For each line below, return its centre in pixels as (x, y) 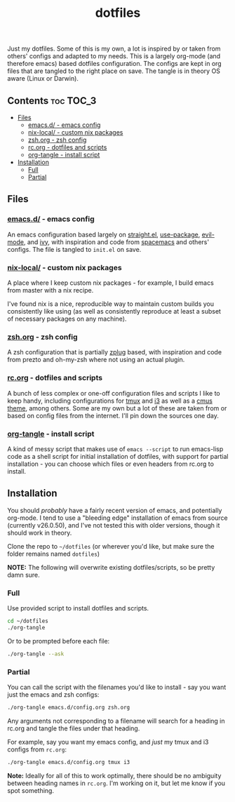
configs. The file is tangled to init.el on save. (74, 249)
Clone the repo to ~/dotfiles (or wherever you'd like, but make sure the (111, 546)
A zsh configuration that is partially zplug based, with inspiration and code (115, 352)
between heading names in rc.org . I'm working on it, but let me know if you (116, 783)
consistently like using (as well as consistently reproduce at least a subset (114, 311)
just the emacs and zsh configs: (53, 694)
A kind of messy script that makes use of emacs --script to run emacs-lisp (115, 449)
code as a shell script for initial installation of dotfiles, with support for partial (118, 456)
